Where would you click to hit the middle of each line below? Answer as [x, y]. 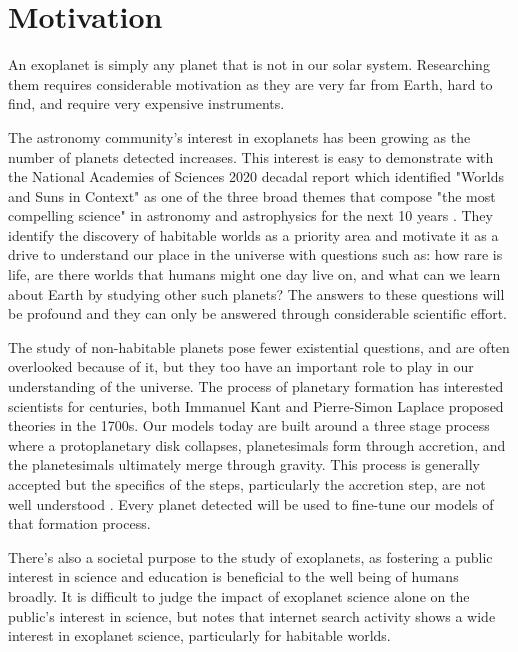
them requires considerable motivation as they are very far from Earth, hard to [250, 83]
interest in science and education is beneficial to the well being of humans [233, 576]
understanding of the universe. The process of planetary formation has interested [256, 386]
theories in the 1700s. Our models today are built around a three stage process [249, 425]
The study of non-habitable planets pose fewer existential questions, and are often [259, 346]
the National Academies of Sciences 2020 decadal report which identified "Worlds [256, 176]
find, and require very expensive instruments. [146, 103]
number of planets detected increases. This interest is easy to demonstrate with [251, 156]
